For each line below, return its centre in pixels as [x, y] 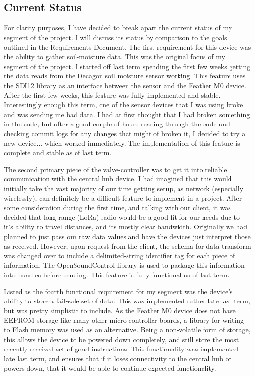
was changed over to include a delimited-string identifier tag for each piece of [120, 255]
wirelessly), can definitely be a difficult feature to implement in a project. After [123, 198]
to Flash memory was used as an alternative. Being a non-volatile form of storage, [127, 330]
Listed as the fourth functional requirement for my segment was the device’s [118, 291]
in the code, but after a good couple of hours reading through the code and [117, 124]
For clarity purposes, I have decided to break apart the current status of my [118, 28]
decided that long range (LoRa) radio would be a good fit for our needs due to [122, 217]
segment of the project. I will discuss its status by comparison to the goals [115, 37]
